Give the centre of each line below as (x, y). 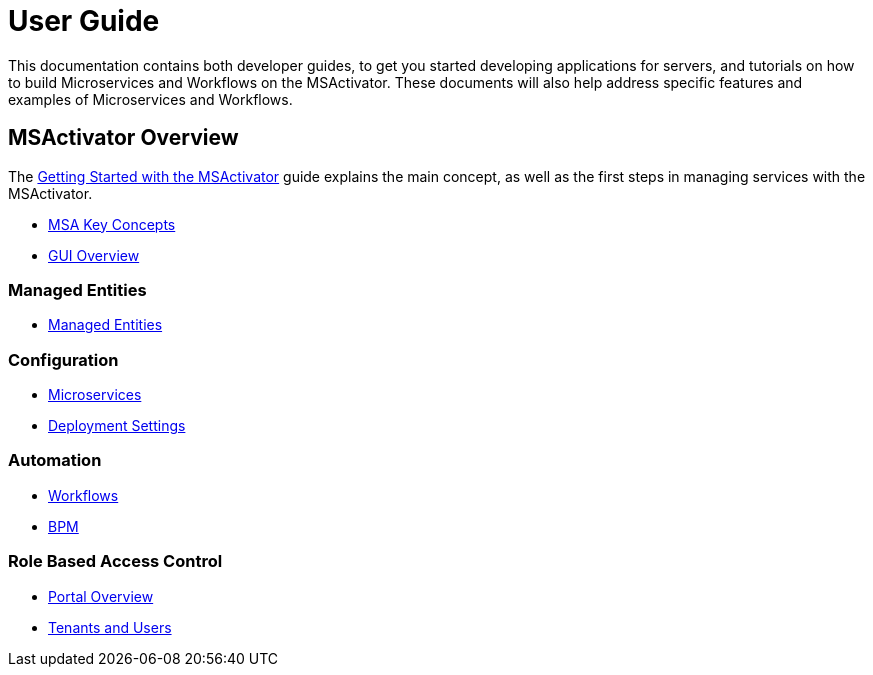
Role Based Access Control (115, 561)
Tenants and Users (110, 627)
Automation (55, 460)
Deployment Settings (117, 426)
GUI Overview (94, 255)
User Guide (84, 21)
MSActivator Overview (123, 138)
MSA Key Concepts (112, 224)
